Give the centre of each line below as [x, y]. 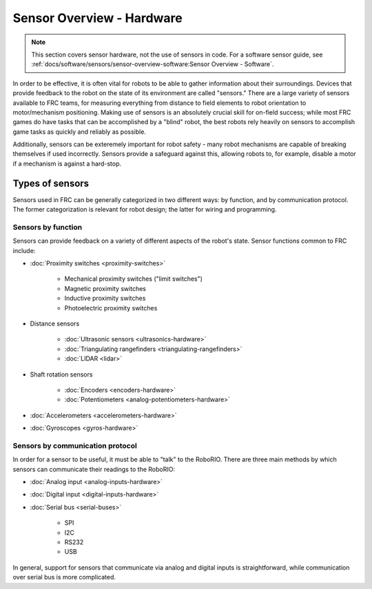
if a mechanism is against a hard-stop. [67, 163]
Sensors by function [48, 227]
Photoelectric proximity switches [111, 308]
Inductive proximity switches [105, 298]
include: [24, 250]
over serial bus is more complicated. [64, 577]
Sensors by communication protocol [75, 446]
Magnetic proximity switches [105, 288]
